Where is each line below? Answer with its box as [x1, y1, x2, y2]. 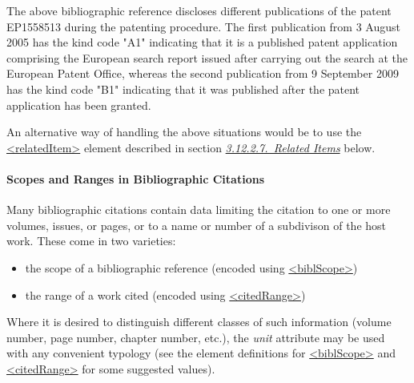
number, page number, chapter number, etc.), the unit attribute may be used [6, 329, 385, 345]
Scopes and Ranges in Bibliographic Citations [6, 170, 264, 187]
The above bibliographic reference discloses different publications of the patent [6, 2, 392, 18]
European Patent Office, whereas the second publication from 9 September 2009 [6, 65, 399, 82]
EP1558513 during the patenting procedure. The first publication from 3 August [6, 18, 400, 34]
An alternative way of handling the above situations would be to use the [6, 123, 362, 140]
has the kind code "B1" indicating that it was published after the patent [6, 80, 360, 97]
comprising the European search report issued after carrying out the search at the [6, 49, 408, 66]
